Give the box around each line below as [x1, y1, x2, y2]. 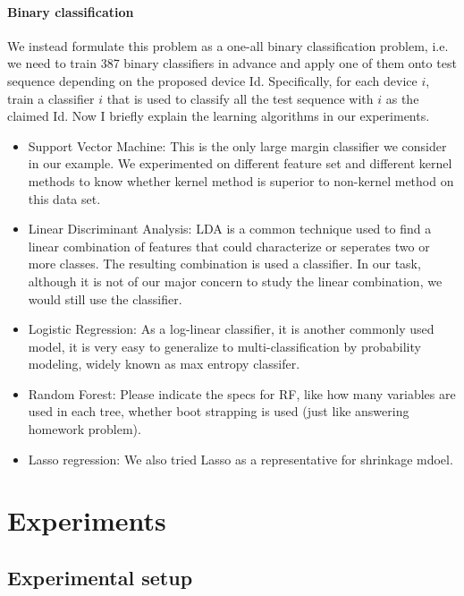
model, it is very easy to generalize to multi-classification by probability [28, 336, 421, 355]
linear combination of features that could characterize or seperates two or [28, 236, 430, 255]
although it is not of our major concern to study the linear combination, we [28, 271, 443, 290]
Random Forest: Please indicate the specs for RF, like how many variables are [28, 384, 456, 403]
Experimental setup [7, 564, 193, 592]
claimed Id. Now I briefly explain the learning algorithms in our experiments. [7, 106, 430, 125]
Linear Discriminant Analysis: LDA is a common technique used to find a [28, 219, 432, 238]
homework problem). [28, 420, 141, 438]
